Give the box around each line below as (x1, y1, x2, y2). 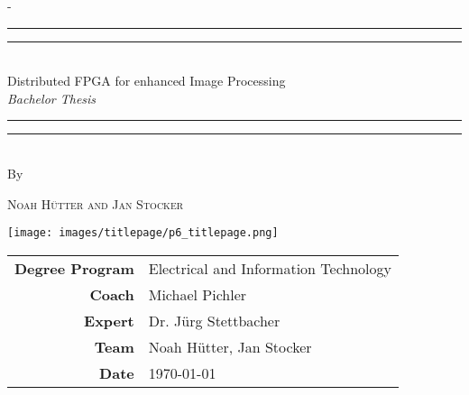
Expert (84, 309, 134, 331)
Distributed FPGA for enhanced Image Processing (7, 71, 286, 90)
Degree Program (14, 257, 134, 279)
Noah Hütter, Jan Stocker (148, 335, 312, 357)
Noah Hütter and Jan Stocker (7, 194, 184, 213)
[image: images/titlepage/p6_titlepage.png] (7, 226, 279, 240)
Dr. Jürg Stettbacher (148, 309, 280, 331)
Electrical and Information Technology (148, 257, 391, 279)
